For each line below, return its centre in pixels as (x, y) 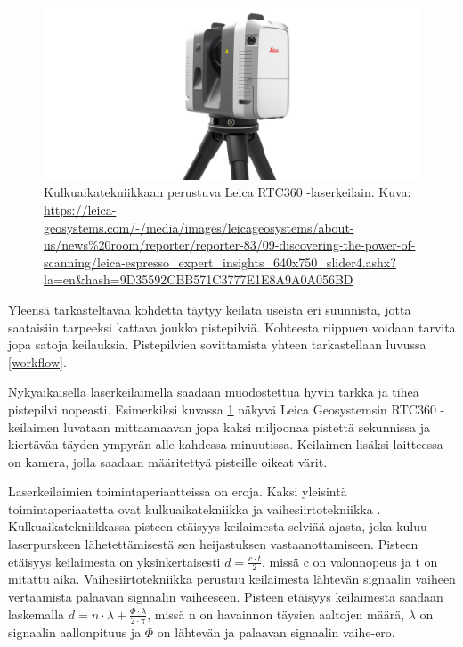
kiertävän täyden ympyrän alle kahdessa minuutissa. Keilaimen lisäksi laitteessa (226, 444)
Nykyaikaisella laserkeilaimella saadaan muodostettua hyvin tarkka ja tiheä (214, 392)
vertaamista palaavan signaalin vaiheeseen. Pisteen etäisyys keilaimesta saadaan (226, 597)
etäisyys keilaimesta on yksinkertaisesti (114, 561)
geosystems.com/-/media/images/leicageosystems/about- (199, 227)
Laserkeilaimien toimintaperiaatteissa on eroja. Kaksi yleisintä (178, 491)
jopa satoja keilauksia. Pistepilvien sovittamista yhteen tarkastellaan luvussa (217, 344)
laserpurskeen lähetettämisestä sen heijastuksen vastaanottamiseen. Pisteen (213, 544)
